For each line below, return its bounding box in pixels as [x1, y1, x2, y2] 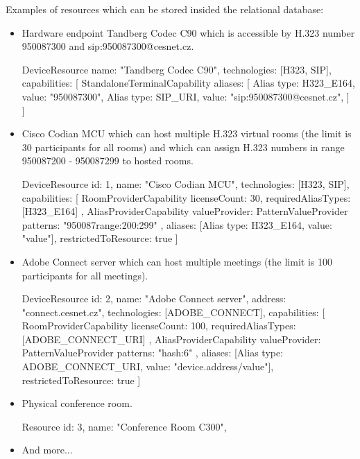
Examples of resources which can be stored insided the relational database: [6, 2, 324, 16]
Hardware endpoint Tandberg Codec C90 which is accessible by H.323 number [22, 25, 355, 40]
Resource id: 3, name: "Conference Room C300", [22, 419, 227, 433]
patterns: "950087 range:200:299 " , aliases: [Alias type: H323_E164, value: [22, 217, 332, 232]
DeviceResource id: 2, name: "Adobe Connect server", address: [22, 291, 286, 306]
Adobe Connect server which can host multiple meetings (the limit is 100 [22, 254, 332, 268]
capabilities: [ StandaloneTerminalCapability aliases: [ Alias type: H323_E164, [22, 76, 355, 90]
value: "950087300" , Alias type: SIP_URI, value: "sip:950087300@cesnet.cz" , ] [22, 89, 350, 103]
